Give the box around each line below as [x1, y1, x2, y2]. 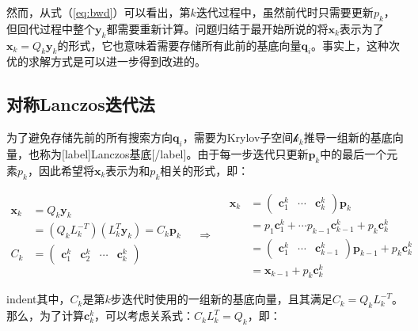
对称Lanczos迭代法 [6, 92, 155, 116]
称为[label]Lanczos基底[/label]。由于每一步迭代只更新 [39, 145, 309, 162]
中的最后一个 [320, 145, 387, 162]
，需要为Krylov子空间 [182, 129, 294, 146]
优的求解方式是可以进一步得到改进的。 [6, 53, 206, 70]
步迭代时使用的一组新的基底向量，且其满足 [110, 291, 332, 307]
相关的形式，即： [160, 162, 249, 178]
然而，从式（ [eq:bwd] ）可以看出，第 [6, 4, 191, 20]
